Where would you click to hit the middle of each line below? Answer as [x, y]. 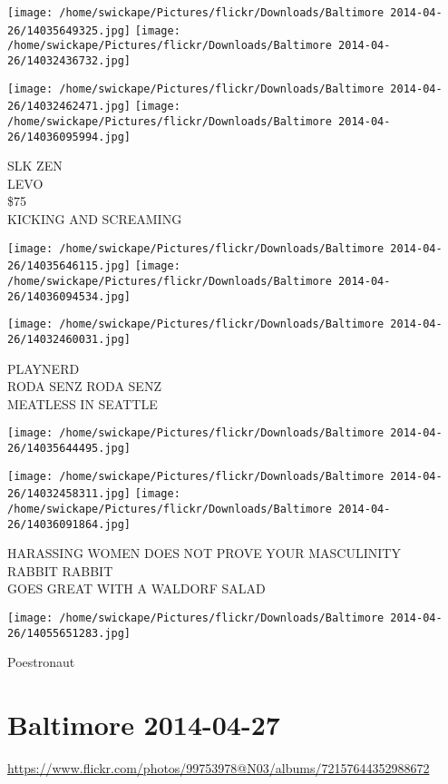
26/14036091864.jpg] [69, 524]
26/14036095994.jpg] [69, 137]
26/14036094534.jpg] [69, 296]
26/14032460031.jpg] [69, 339]
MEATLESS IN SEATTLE [83, 403]
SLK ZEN [35, 166]
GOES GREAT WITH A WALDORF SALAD [136, 588]
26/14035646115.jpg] [69, 266]
